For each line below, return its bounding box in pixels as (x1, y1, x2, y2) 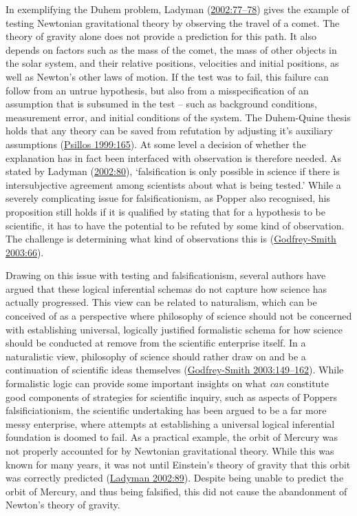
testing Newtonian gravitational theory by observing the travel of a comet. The (6, 15, 340, 30)
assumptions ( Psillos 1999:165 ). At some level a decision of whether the (6, 136, 306, 151)
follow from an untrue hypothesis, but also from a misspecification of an (6, 83, 309, 97)
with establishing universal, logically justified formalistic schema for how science (6, 322, 343, 336)
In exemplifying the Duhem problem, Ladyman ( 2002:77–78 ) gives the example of (6, 2, 349, 16)
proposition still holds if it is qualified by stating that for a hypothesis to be (6, 204, 326, 218)
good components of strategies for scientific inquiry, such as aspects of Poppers (6, 389, 338, 404)
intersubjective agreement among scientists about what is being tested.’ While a (6, 177, 341, 192)
